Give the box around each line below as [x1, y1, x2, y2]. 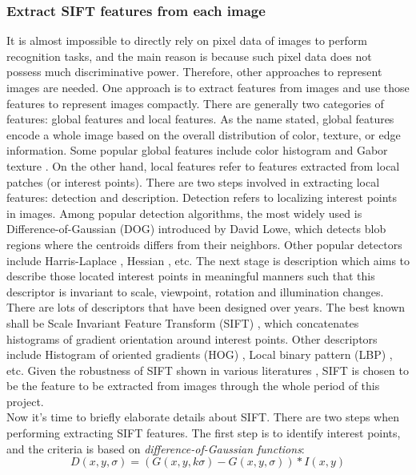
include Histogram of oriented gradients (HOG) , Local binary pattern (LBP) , [6, 346, 393, 363]
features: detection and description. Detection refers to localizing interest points [6, 189, 398, 206]
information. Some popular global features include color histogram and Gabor [6, 142, 388, 159]
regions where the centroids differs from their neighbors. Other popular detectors [6, 235, 402, 252]
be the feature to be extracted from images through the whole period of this [6, 377, 380, 394]
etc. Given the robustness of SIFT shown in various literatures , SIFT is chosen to [6, 361, 409, 378]
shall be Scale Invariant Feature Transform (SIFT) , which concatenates [6, 314, 359, 331]
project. [6, 392, 44, 409]
